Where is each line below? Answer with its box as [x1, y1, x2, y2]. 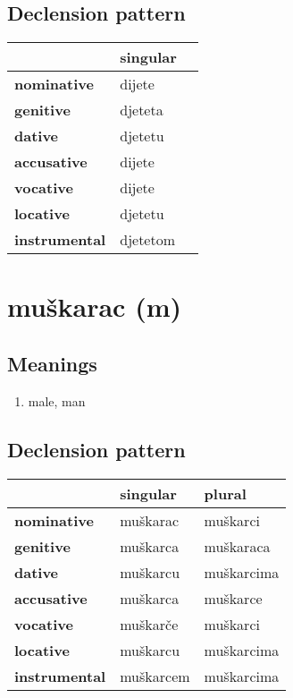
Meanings [7, 349, 97, 377]
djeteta [120, 99, 163, 121]
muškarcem [120, 665, 190, 686]
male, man [28, 391, 86, 410]
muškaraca [204, 535, 271, 557]
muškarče [120, 613, 179, 634]
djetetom [120, 229, 176, 251]
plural [204, 482, 247, 504]
